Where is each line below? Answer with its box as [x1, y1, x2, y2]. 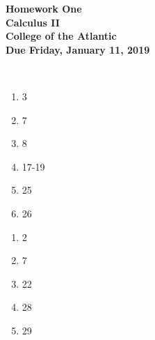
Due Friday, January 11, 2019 [6, 42, 150, 56]
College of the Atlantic [6, 29, 117, 43]
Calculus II [6, 15, 60, 29]
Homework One [6, 1, 82, 15]
